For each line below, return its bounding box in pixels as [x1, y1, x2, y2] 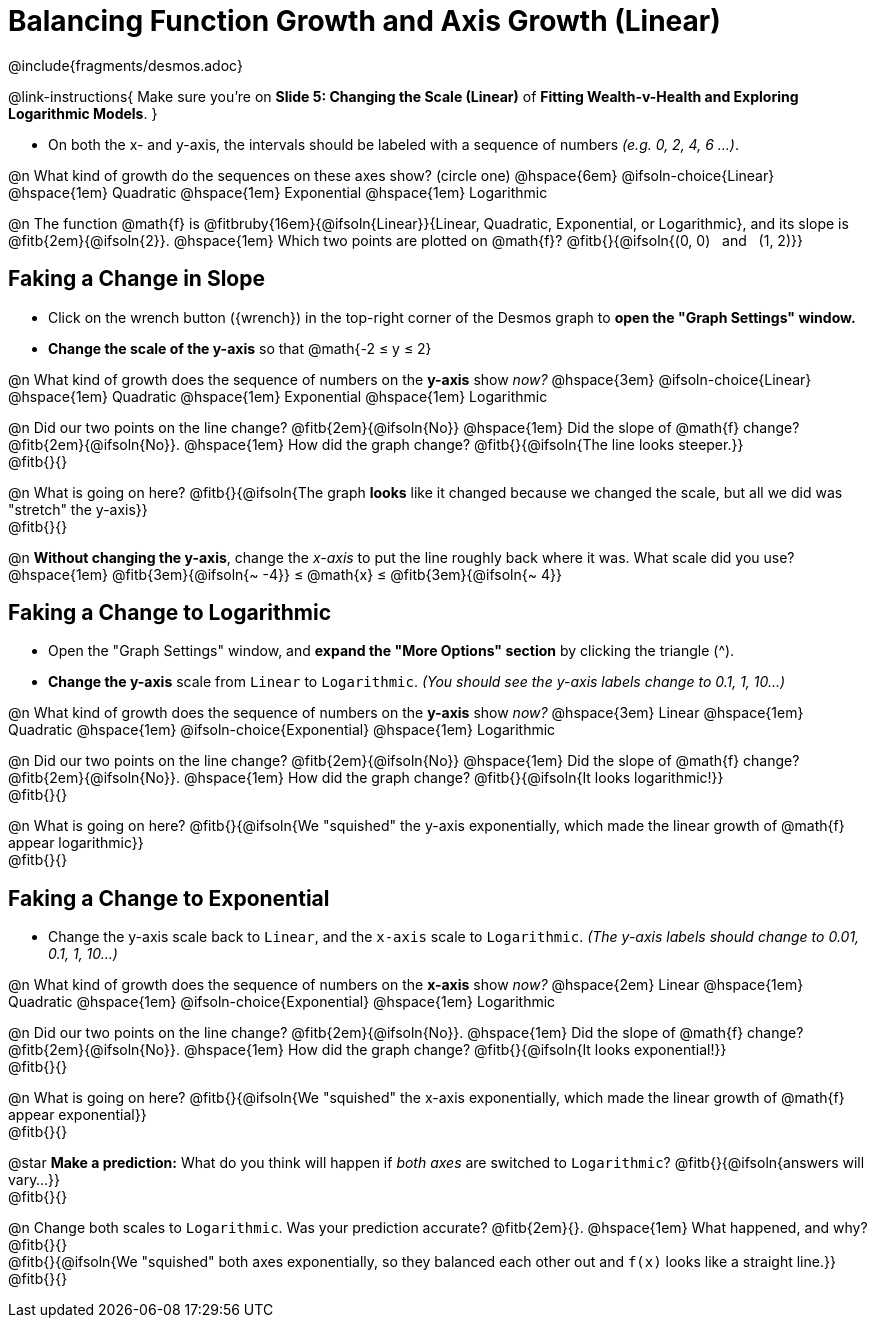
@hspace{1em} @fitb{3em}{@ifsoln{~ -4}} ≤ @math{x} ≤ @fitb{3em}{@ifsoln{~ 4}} [8, 565, 562, 583]
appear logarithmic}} [8, 834, 144, 852]
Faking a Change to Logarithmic [8, 600, 332, 626]
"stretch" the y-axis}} [8, 500, 148, 518]
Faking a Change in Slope [8, 266, 265, 292]
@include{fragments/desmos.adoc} [8, 56, 243, 74]
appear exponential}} [8, 1106, 147, 1124]
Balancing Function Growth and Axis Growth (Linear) [8, 4, 721, 38]
